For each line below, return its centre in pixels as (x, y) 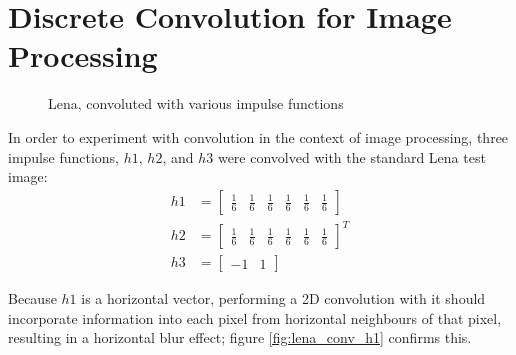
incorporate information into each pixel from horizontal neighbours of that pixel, (255, 317)
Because (32, 298)
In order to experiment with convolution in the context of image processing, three (258, 136)
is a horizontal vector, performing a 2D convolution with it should (283, 298)
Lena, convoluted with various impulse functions (196, 103)
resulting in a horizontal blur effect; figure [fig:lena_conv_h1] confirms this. (240, 337)
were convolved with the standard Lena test (351, 156)
